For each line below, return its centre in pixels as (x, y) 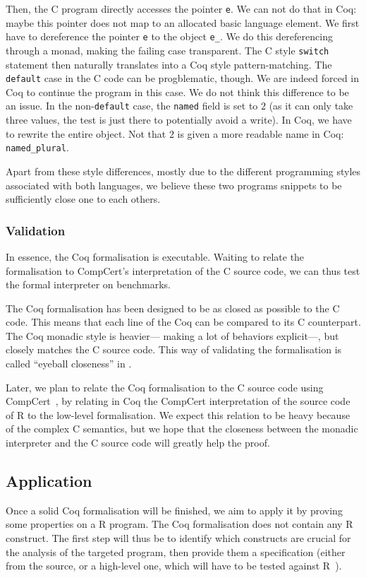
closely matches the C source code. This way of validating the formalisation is (174, 349)
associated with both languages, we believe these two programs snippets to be (174, 185)
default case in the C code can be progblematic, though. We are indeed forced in (183, 78)
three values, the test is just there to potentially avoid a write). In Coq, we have (179, 120)
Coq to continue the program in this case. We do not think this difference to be (177, 92)
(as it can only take (311, 106)
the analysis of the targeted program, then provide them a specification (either (176, 552)
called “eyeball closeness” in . (69, 364)
